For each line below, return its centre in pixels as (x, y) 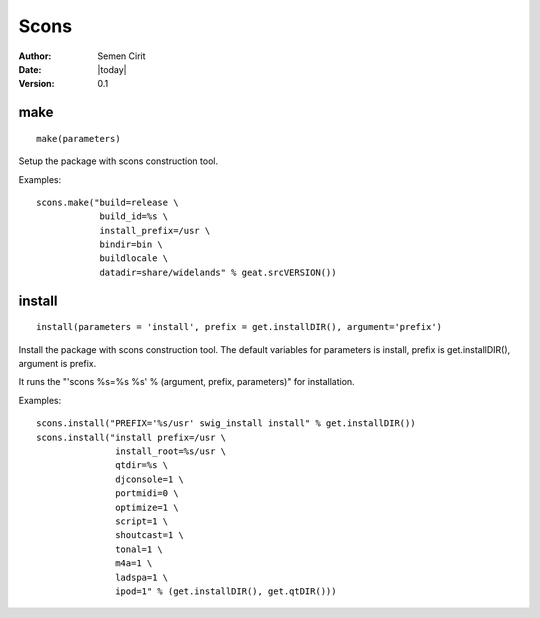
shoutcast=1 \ (150, 535)
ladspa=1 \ (142, 577)
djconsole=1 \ (150, 479)
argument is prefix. (57, 364)
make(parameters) (78, 138)
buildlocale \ (134, 258)
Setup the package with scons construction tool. (118, 161)
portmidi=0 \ (147, 493)
